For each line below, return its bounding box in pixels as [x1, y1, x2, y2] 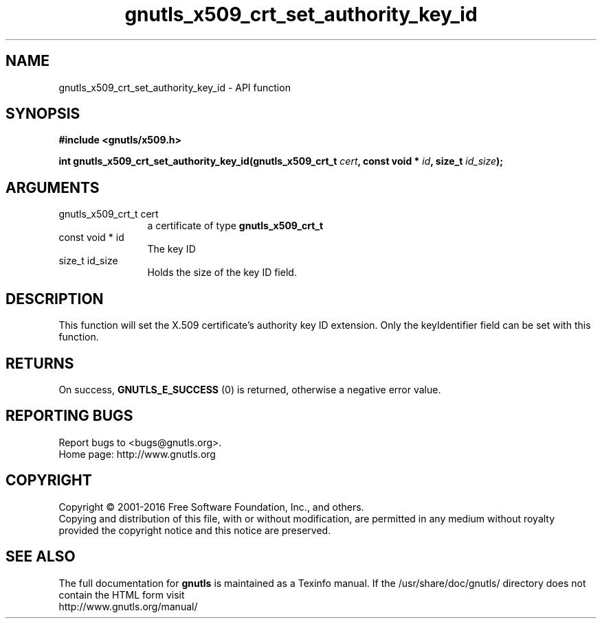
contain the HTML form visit [58, 588, 185, 601]
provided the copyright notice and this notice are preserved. [58, 524, 331, 536]
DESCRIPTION [5, 290, 104, 308]
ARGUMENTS [5, 178, 100, 196]
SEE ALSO [5, 548, 76, 566]
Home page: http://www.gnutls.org [58, 448, 216, 460]
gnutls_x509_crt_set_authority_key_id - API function [58, 81, 291, 93]
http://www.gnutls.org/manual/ [58, 600, 198, 612]
